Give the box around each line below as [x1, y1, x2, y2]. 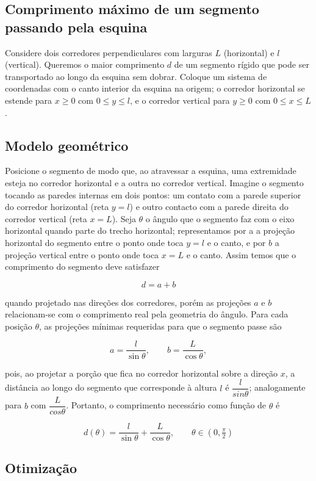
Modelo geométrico [5, 136, 129, 154]
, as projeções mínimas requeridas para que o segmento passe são [39, 319, 282, 332]
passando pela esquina [5, 17, 148, 36]
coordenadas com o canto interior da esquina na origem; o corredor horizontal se [5, 82, 305, 95]
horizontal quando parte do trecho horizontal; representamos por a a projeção [5, 224, 295, 237]
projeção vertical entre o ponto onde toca [5, 248, 159, 261]
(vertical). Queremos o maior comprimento [5, 58, 165, 71]
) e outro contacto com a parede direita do [129, 200, 289, 213]
